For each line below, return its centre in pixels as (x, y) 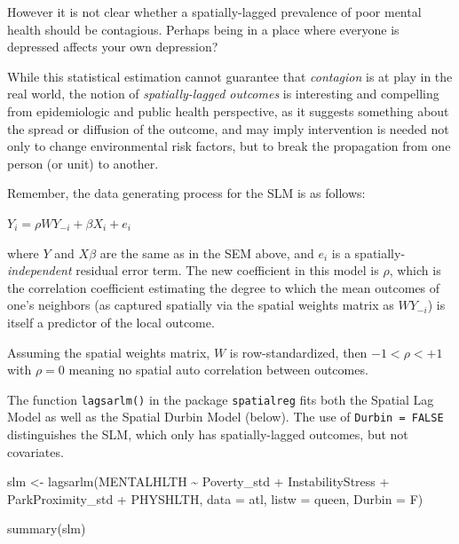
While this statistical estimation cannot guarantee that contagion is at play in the (230, 76)
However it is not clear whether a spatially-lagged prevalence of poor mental (214, 12)
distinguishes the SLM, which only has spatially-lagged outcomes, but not (208, 434)
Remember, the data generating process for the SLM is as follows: (186, 193)
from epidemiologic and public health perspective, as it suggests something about (228, 110)
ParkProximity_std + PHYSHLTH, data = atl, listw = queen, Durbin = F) (215, 498)
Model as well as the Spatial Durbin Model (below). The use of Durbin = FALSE (226, 417)
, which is (415, 270)
